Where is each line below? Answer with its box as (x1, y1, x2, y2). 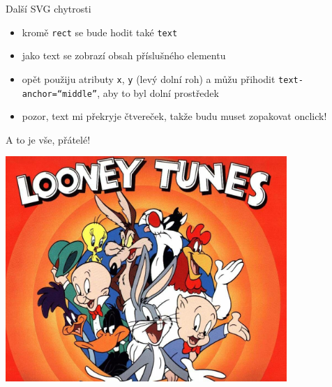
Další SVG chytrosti (6, 1, 91, 15)
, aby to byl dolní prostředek (97, 85, 219, 100)
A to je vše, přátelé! (6, 132, 91, 146)
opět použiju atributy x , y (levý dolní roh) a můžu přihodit (22, 71, 276, 86)
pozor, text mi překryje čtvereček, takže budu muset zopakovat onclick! (22, 109, 327, 123)
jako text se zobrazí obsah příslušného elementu (22, 48, 226, 63)
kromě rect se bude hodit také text (22, 24, 178, 39)
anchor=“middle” (22, 89, 98, 99)
